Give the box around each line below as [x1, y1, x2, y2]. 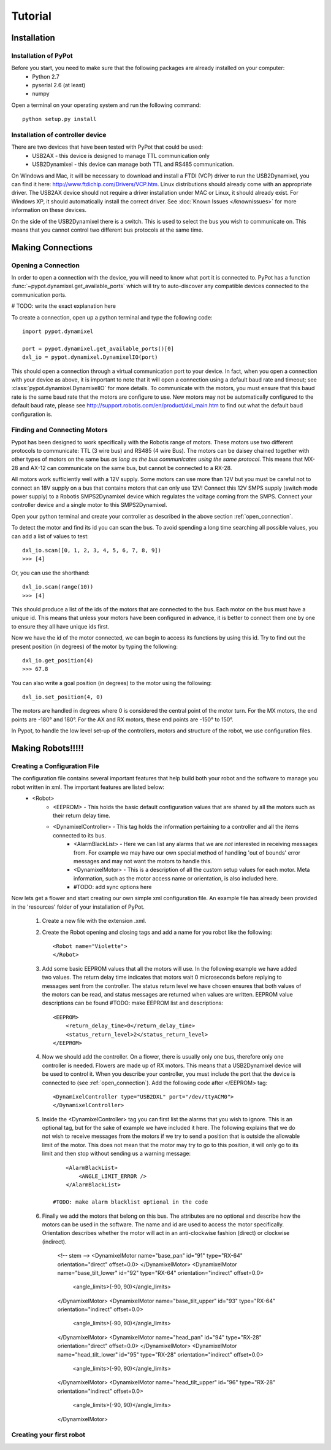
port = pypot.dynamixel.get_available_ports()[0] [22, 345, 175, 352]
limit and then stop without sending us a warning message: [42, 1150, 191, 1158]
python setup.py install [22, 116, 97, 123]
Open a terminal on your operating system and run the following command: [11, 101, 201, 109]
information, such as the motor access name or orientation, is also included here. [74, 874, 278, 882]
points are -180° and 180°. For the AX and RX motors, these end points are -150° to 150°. [11, 716, 234, 723]
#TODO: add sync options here [74, 884, 152, 891]
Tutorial [11, 9, 52, 23]
